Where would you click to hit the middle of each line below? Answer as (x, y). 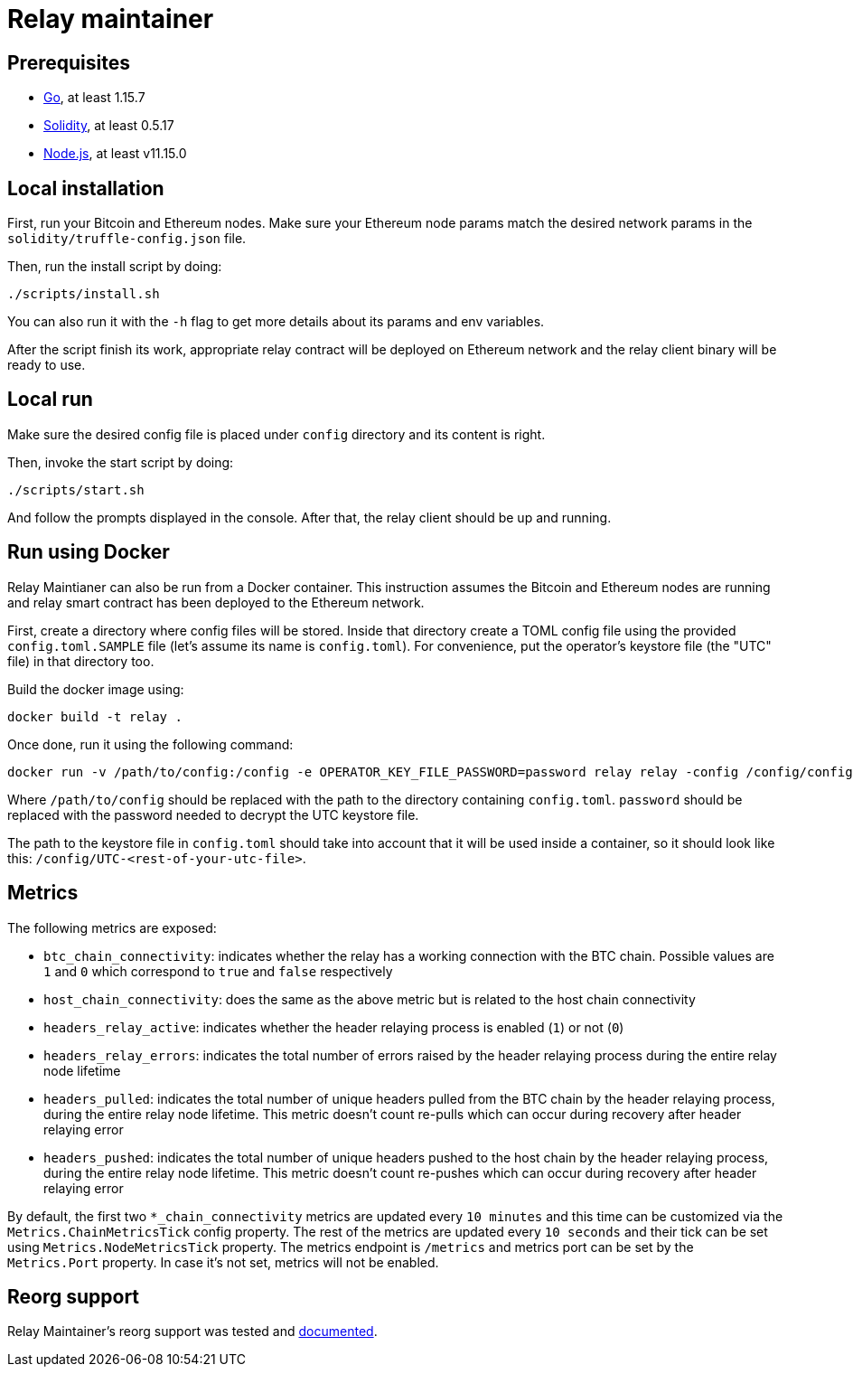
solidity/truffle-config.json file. (127, 239)
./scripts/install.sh (84, 294)
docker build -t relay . (95, 716)
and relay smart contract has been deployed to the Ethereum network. (216, 602)
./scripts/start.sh (76, 489)
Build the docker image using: (96, 689)
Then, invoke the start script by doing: (121, 462)
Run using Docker (89, 552)
